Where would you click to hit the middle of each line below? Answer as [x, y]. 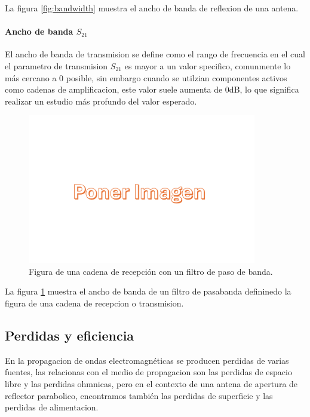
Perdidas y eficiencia [70, 335]
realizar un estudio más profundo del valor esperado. [101, 101]
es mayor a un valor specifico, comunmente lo [208, 65]
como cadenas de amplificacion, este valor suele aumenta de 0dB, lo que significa [152, 89]
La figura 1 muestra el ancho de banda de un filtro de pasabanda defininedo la [148, 291]
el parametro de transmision [56, 65]
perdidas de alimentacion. [52, 407]
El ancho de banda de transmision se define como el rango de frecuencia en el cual [155, 54]
